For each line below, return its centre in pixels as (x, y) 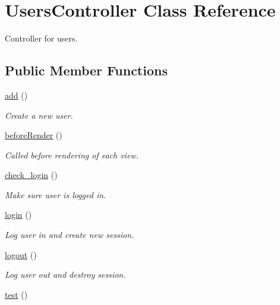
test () (16, 294)
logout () (21, 254)
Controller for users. (41, 38)
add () (16, 95)
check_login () (31, 175)
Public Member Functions (86, 70)
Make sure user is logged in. (56, 194)
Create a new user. (39, 115)
